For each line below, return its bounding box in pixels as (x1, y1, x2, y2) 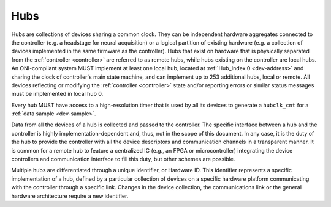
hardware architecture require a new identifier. (11, 192, 129, 200)
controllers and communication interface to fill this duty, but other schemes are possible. (11, 156, 235, 163)
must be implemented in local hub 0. (11, 90, 104, 98)
